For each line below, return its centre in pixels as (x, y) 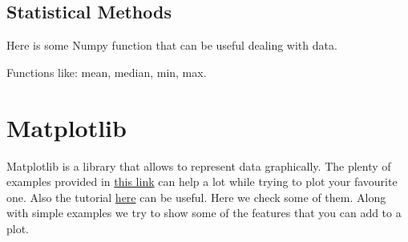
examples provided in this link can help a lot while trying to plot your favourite (202, 181)
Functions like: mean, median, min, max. (107, 72)
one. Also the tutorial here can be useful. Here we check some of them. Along (196, 197)
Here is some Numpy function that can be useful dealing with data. (172, 45)
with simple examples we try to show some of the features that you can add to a (204, 213)
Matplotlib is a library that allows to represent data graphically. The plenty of (199, 165)
